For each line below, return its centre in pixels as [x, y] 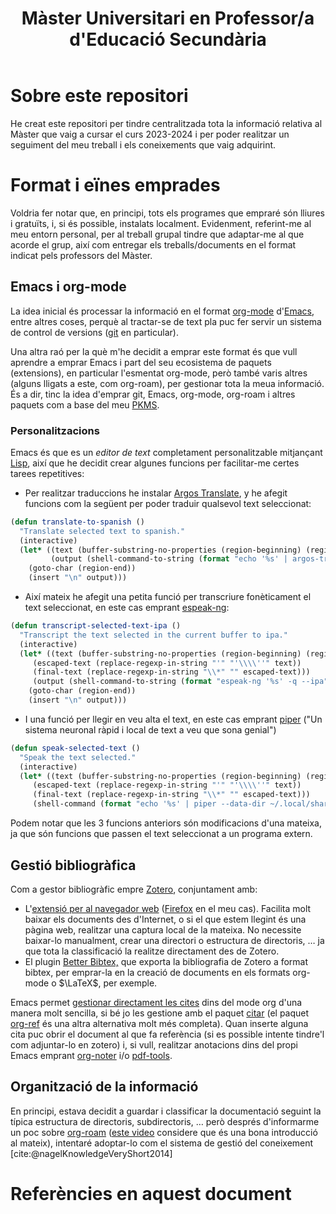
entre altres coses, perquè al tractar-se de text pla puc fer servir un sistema [166, 321]
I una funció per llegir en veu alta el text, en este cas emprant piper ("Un [173, 719]
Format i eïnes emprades [115, 185]
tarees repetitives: [47, 473]
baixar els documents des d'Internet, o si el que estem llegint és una [165, 919]
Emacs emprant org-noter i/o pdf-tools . [91, 1055]
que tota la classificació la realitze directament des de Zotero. [152, 951]
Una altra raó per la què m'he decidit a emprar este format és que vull [154, 351]
